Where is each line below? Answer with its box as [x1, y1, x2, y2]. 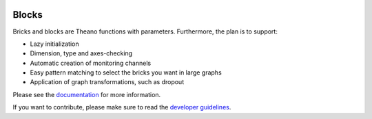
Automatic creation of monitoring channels [30, 59, 152, 67]
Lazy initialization [30, 40, 79, 48]
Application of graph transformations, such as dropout [30, 78, 185, 86]
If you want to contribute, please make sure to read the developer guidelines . [12, 103, 231, 111]
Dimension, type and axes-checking [30, 49, 133, 57]
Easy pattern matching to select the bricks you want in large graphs [30, 68, 222, 77]
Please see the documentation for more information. [12, 90, 161, 98]
